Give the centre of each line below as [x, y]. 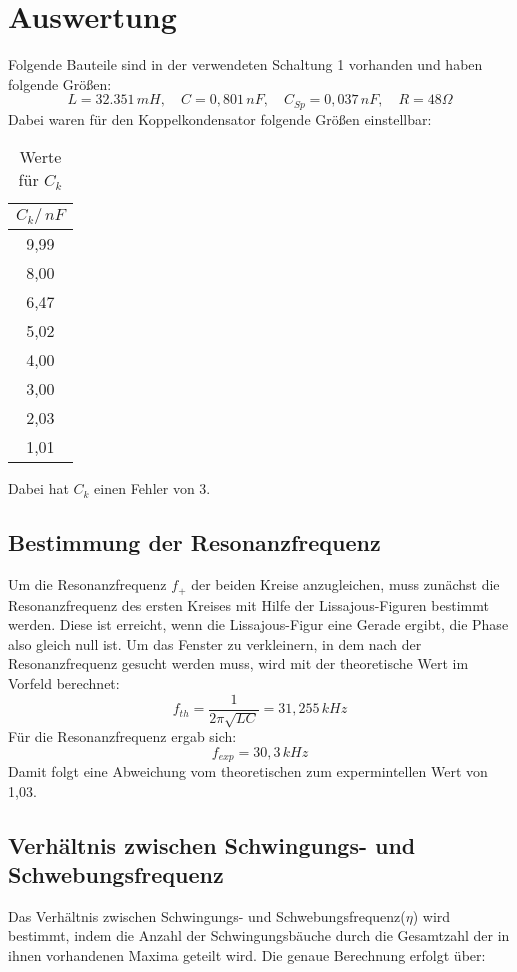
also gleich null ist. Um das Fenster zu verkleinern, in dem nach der [215, 643]
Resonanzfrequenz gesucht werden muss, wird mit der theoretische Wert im [238, 663]
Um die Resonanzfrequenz [87, 584]
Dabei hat [38, 488]
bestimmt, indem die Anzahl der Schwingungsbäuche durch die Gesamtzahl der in [259, 935]
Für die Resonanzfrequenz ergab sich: [122, 736]
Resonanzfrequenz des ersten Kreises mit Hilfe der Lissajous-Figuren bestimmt [248, 604]
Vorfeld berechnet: [64, 682]
